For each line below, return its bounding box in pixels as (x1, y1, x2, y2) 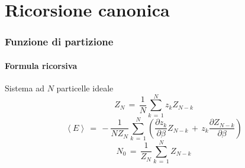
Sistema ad (5, 82, 44, 94)
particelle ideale (56, 82, 114, 94)
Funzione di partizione (5, 34, 114, 49)
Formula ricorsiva (5, 59, 78, 71)
